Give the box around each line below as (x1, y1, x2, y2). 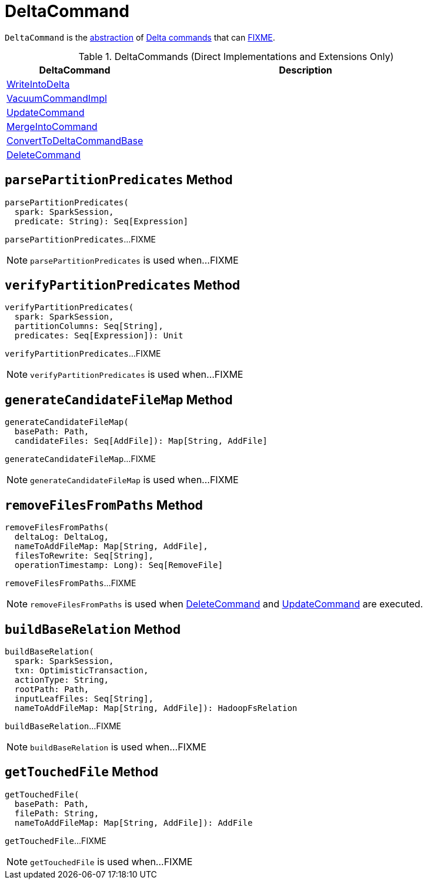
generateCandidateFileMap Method (5, 392, 233, 407)
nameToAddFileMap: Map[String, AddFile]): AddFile (14, 817, 253, 827)
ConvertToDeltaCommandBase (6, 134, 144, 147)
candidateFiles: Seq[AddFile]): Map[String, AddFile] (14, 436, 268, 446)
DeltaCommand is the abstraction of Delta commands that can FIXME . (5, 32, 275, 42)
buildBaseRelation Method (5, 622, 181, 637)
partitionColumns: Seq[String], (14, 321, 164, 331)
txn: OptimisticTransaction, (14, 665, 149, 675)
